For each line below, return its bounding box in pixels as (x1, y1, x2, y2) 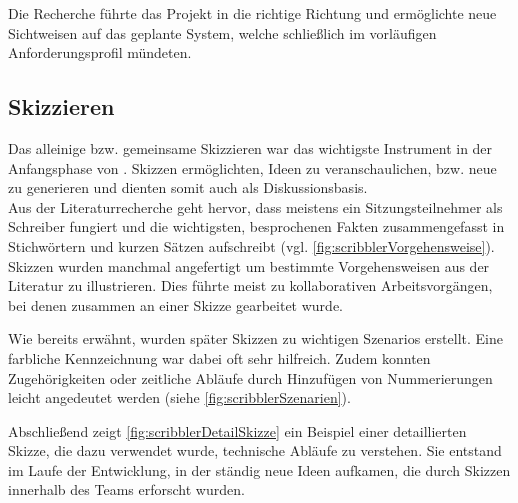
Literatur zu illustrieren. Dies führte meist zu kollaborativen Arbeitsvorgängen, (8, 275, 493, 296)
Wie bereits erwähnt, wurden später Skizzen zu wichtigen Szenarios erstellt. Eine (8, 328, 503, 349)
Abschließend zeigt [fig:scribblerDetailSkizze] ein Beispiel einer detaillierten (8, 420, 467, 441)
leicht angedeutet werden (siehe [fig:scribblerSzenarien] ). (8, 387, 351, 408)
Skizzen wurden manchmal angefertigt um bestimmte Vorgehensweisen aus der (8, 255, 490, 276)
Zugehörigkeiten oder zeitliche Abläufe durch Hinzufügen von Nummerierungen (8, 367, 493, 388)
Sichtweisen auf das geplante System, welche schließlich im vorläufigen (8, 22, 437, 43)
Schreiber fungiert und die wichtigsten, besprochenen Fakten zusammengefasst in (8, 216, 505, 237)
